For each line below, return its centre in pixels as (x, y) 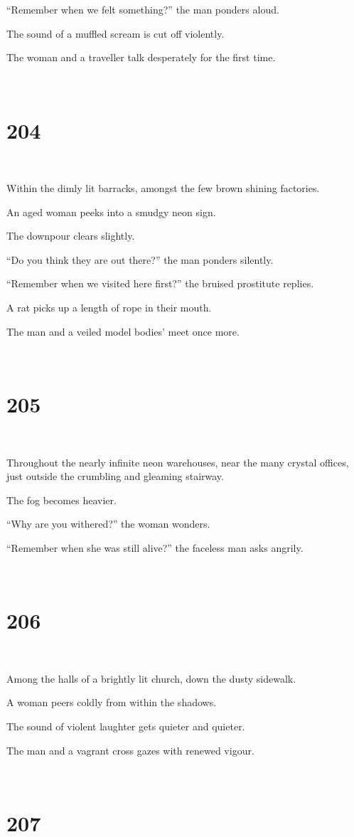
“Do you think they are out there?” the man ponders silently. (140, 259)
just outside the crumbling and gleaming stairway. (115, 476)
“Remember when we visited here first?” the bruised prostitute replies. (160, 283)
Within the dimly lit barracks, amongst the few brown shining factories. (163, 188)
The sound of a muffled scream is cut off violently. (116, 33)
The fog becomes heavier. (61, 500)
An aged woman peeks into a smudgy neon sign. (111, 212)
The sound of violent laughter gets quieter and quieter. (126, 726)
